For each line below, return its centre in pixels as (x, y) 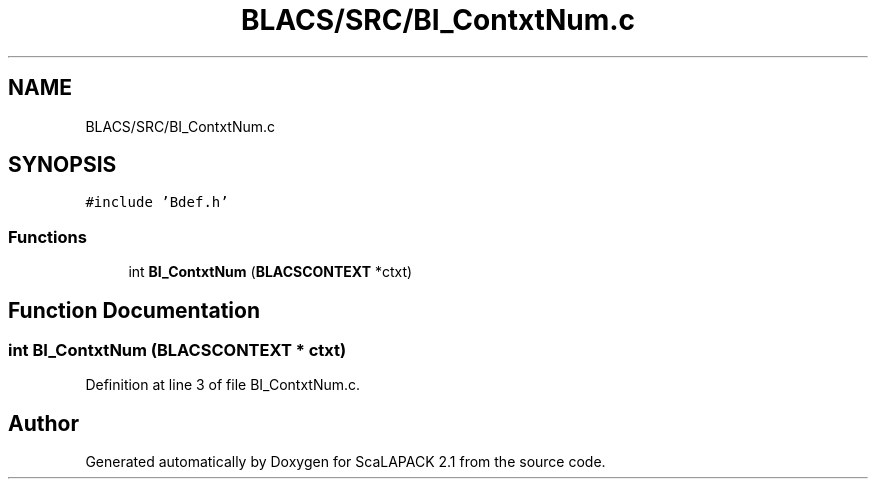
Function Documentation (134, 310)
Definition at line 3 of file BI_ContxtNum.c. (223, 385)
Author (43, 423)
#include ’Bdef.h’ (157, 202)
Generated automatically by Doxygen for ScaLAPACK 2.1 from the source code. (345, 462)
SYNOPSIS (62, 165)
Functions (47, 236)
